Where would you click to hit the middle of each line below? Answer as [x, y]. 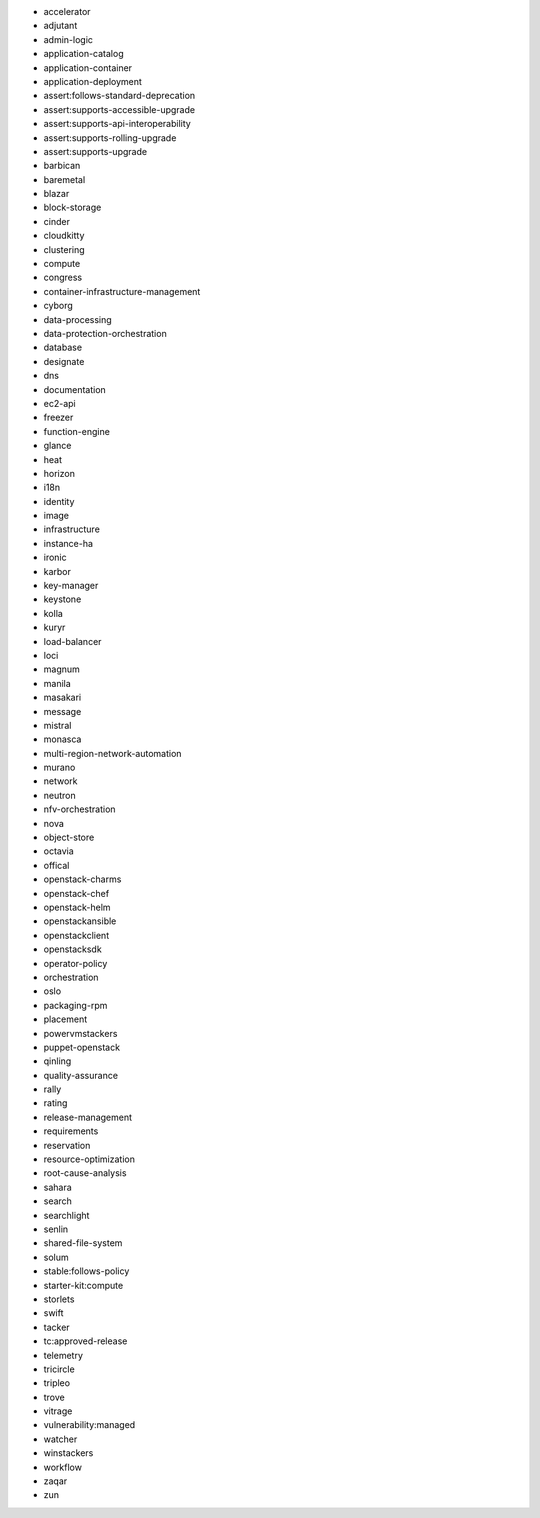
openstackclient [76, 935]
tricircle [59, 1369]
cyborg [58, 306]
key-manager [71, 586]
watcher [60, 1439]
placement [65, 1019]
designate [64, 361]
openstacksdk [72, 949]
